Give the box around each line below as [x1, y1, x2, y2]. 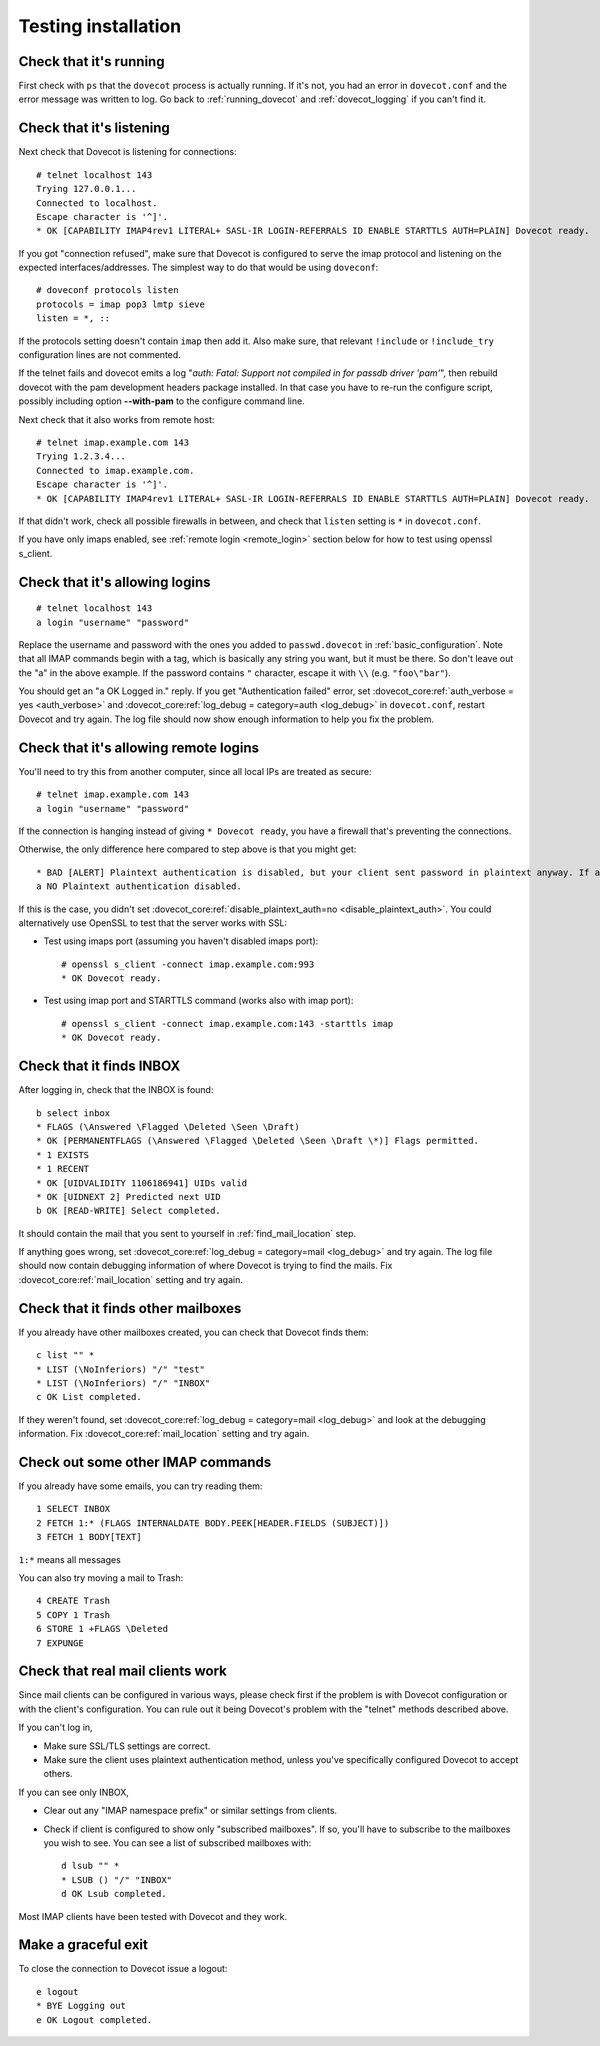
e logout [36, 1986, 79, 1997]
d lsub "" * [61, 1860, 120, 1872]
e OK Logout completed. [36, 2014, 153, 2025]
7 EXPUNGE [36, 1637, 84, 1649]
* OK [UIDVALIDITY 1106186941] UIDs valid [36, 1177, 248, 1189]
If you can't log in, [18, 1721, 94, 1734]
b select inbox [36, 1107, 111, 1119]
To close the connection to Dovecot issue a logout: [18, 1963, 228, 1975]
